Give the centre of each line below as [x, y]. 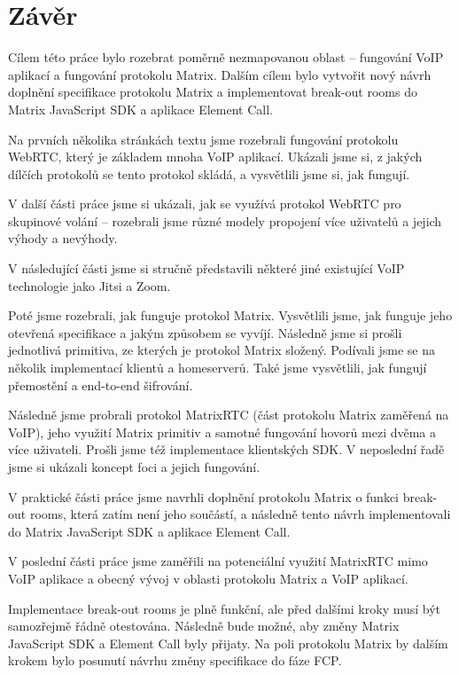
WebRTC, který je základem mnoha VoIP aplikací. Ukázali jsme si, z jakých [215, 157]
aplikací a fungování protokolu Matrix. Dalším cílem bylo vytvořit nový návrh [220, 74]
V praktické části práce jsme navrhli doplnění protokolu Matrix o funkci [203, 496]
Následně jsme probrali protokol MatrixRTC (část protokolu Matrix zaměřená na [229, 415]
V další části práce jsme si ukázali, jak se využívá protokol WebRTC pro [205, 204]
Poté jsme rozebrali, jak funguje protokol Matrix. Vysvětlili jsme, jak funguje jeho [230, 315]
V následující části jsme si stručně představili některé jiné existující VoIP [206, 268]
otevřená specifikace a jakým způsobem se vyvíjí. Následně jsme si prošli [205, 332]
